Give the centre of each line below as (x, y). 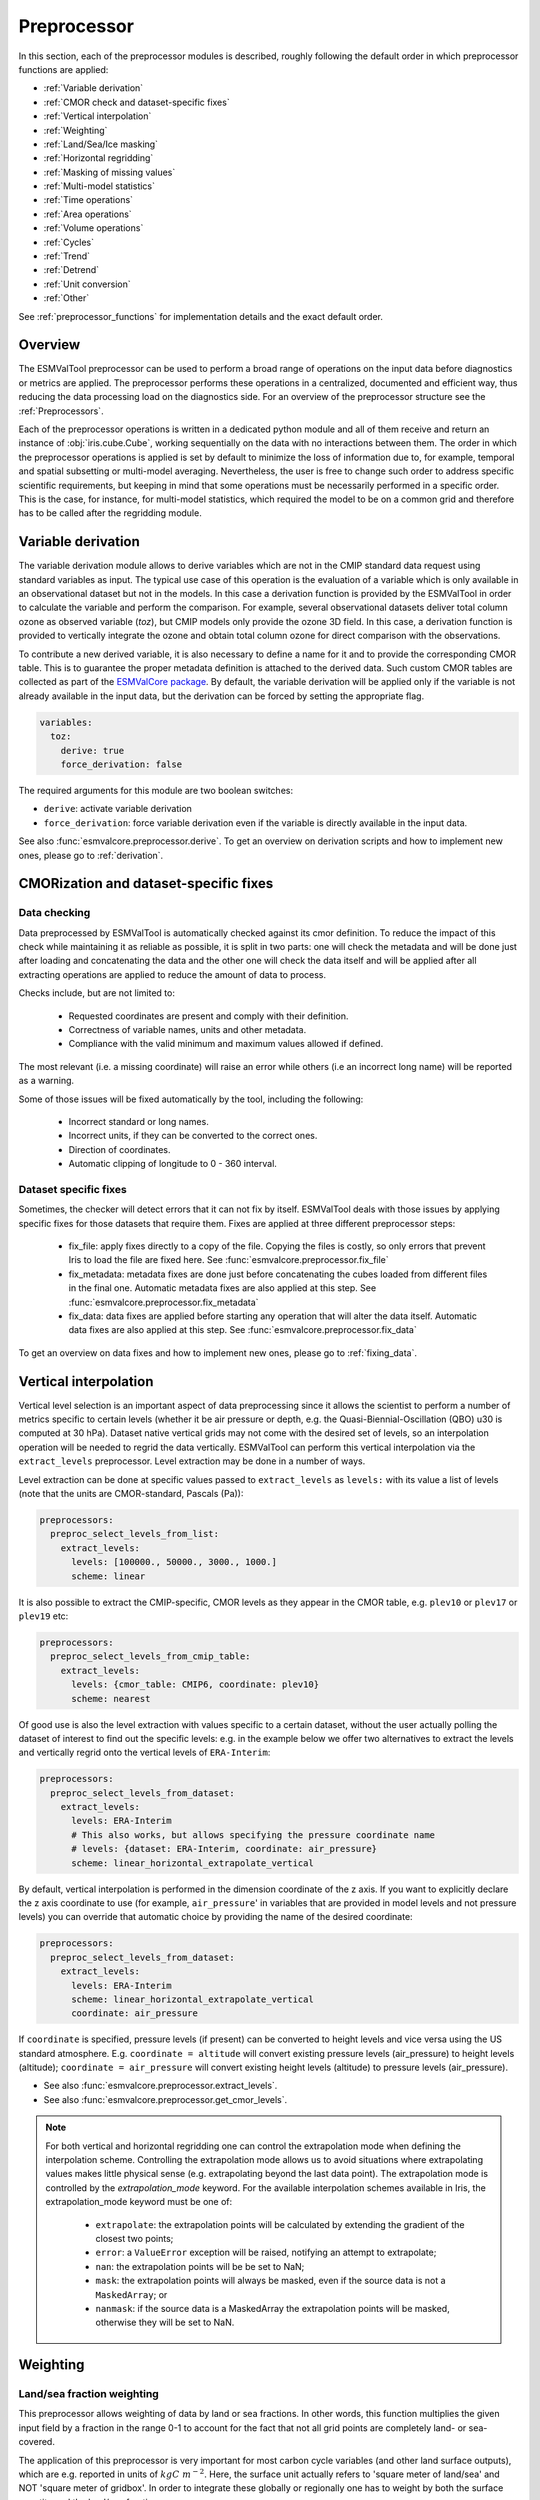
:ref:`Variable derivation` (93, 88)
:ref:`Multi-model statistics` (99, 186)
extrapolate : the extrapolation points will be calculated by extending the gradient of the (280, 2224)
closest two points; (134, 2238)
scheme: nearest (111, 1698)
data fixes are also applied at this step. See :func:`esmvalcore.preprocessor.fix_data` (242, 1330)
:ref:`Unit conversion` (87, 284)
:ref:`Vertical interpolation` (97, 116)
